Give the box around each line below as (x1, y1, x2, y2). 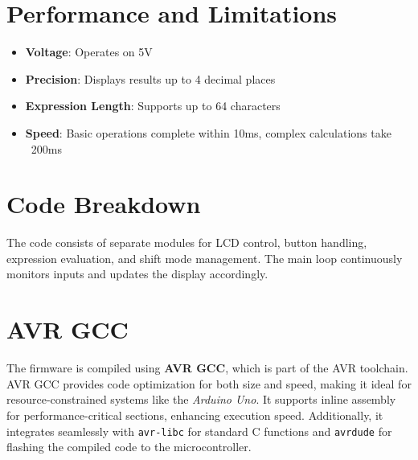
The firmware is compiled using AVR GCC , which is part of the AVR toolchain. (6, 359, 408, 376)
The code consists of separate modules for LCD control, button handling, (6, 234, 367, 251)
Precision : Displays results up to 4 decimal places (25, 70, 276, 87)
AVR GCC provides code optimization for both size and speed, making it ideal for (6, 375, 412, 392)
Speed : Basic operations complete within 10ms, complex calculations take (25, 124, 391, 141)
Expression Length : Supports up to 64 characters (25, 97, 281, 114)
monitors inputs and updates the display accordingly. (6, 265, 268, 282)
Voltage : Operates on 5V (25, 43, 153, 60)
